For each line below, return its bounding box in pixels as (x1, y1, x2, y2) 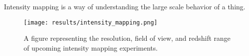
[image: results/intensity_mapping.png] (24, 19, 158, 26)
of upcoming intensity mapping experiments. (24, 42, 158, 53)
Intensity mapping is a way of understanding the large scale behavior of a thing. (4, 1, 246, 11)
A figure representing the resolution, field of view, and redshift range (24, 33, 231, 43)
